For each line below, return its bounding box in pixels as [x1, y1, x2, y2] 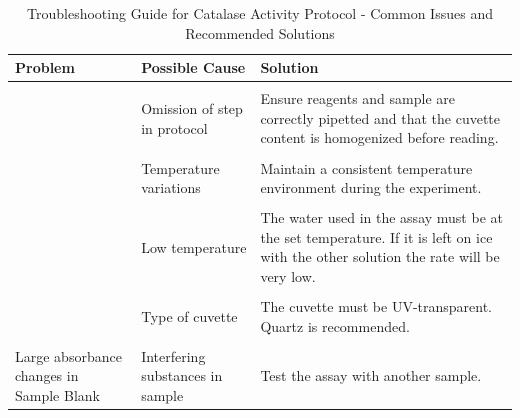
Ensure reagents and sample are [260, 88, 455, 109]
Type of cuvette [141, 305, 238, 326]
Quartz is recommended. [260, 315, 410, 336]
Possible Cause [141, 57, 246, 78]
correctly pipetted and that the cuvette [260, 107, 501, 128]
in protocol [141, 117, 208, 138]
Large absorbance [15, 345, 122, 366]
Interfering [141, 345, 206, 366]
